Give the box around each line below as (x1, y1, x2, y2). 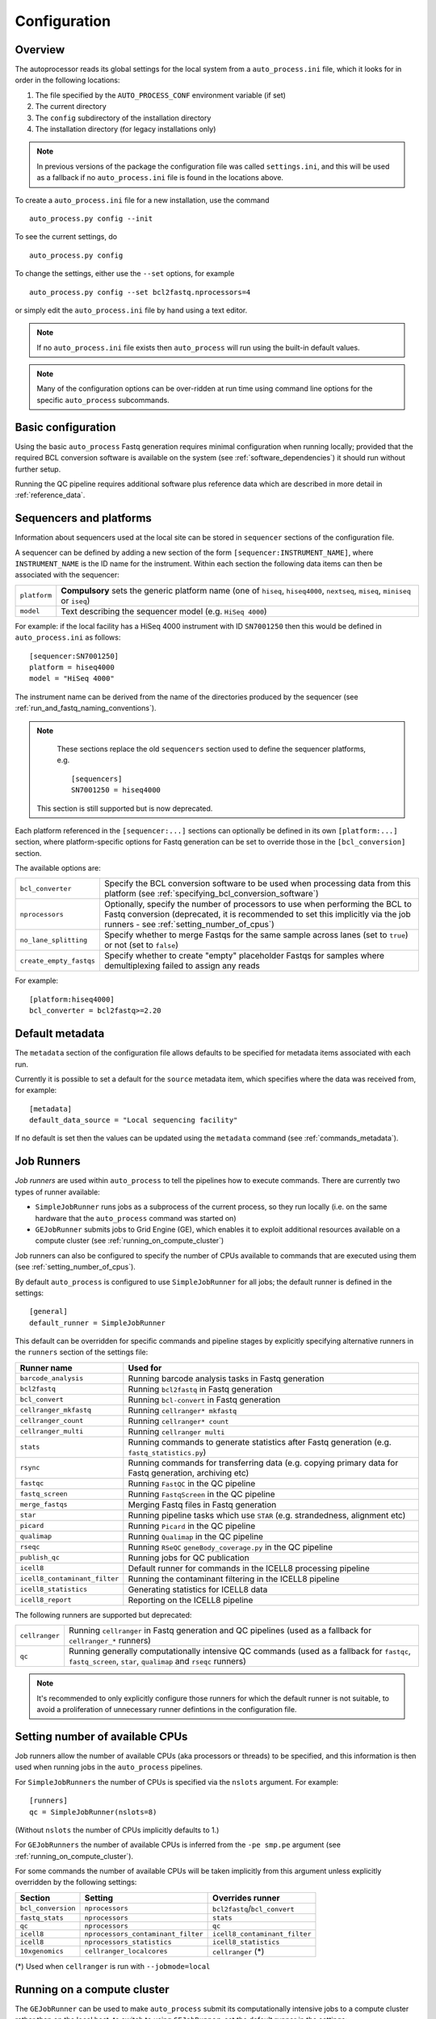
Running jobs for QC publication (128, 1551, 249, 1563)
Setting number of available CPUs (15, 1729, 188, 1744)
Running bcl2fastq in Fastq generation (128, 1383, 273, 1395)
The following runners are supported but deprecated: (15, 1610, 192, 1619)
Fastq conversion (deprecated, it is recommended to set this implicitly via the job (103, 909, 411, 920)
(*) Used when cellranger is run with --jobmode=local (15, 1961, 211, 1971)
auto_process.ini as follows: (15, 632, 121, 642)
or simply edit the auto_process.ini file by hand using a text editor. (15, 305, 248, 315)
